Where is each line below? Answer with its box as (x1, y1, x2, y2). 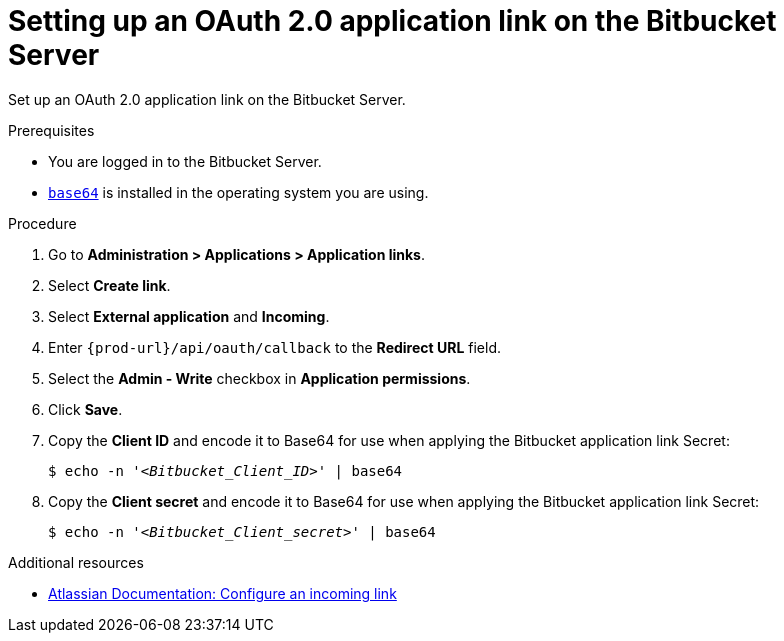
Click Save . (48, 400, 123, 418)
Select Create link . (48, 276, 171, 294)
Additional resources (8, 553, 144, 571)
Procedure (8, 214, 77, 232)
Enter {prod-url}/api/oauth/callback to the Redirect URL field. (48, 338, 501, 356)
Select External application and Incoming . (48, 307, 330, 325)
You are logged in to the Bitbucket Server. (48, 152, 322, 170)
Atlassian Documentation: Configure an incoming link (48, 584, 397, 602)
